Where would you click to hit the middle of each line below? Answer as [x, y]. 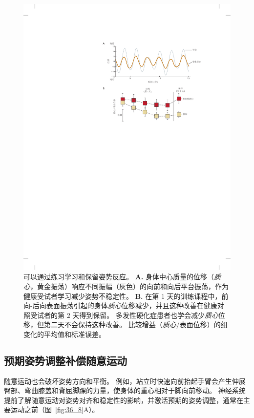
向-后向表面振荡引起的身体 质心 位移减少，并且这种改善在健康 [120, 305]
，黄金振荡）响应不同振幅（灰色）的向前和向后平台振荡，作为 [129, 286]
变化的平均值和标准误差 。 [64, 334]
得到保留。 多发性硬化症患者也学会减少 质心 [149, 315]
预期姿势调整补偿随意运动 [65, 360]
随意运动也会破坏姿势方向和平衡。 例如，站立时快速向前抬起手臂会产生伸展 [125, 381]
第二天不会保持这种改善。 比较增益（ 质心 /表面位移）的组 [136, 324]
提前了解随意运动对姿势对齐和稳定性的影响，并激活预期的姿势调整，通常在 [124, 400]
